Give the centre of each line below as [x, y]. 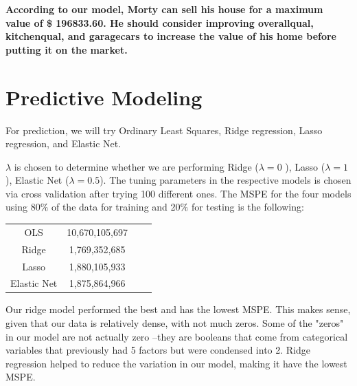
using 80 [23, 207]
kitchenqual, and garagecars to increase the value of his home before [171, 36]
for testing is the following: [247, 207]
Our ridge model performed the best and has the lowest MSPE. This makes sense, [178, 309]
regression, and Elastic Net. [64, 143]
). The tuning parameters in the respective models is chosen [226, 180]
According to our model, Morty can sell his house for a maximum [164, 9]
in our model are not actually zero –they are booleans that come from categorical [177, 336]
